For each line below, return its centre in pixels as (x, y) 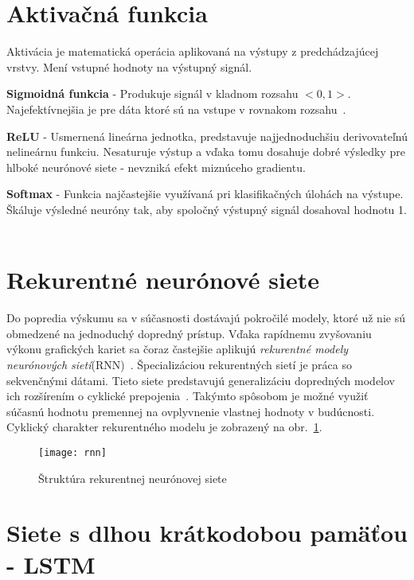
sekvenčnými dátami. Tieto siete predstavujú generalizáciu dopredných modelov (201, 380)
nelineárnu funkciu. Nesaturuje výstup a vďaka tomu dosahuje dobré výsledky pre (206, 152)
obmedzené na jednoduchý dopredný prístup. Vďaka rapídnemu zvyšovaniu (189, 333)
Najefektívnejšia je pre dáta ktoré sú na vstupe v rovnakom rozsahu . (176, 109)
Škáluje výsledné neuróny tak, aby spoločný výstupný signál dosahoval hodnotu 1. (207, 209)
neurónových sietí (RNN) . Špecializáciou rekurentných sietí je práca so (179, 364)
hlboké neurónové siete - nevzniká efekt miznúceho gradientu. (156, 167)
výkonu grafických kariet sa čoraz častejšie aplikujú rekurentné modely (178, 349)
